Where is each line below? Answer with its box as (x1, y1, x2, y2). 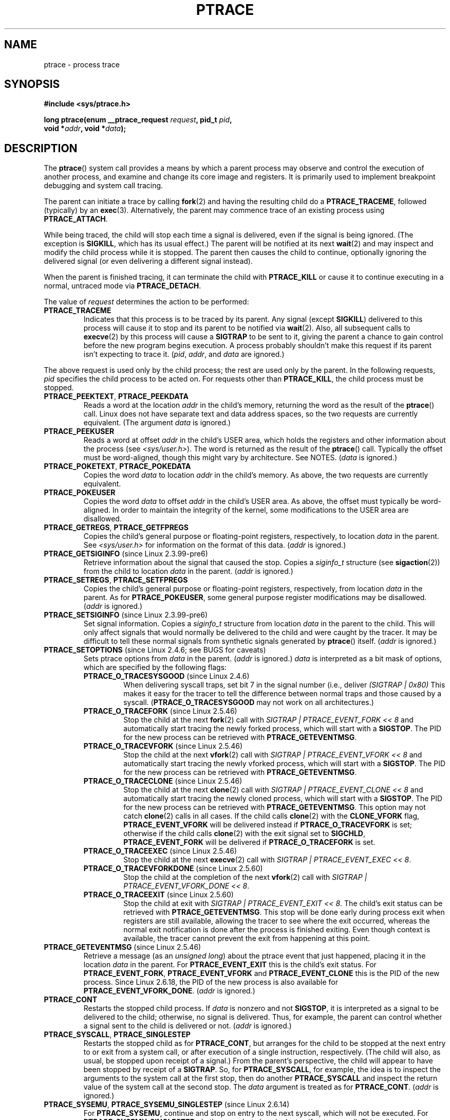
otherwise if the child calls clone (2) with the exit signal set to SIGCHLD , (123, 829, 366, 838)
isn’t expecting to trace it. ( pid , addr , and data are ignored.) (83, 350, 285, 359)
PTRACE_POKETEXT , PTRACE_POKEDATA (44, 462, 191, 471)
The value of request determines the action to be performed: (44, 297, 249, 306)
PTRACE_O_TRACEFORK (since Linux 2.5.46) (83, 707, 237, 716)
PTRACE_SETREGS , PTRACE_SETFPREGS (44, 575, 188, 585)
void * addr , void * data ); (44, 124, 126, 133)
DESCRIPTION (4, 141, 78, 155)
